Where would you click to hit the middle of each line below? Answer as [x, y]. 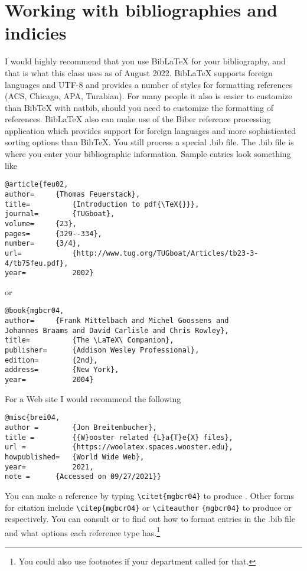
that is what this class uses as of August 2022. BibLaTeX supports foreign [139, 72]
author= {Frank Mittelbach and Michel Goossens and [117, 321]
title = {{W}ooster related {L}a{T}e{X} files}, [119, 437]
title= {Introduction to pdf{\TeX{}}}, [102, 204]
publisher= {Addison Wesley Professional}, [102, 350]
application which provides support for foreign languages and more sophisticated [150, 130]
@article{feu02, [37, 185]
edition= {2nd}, [51, 360]
